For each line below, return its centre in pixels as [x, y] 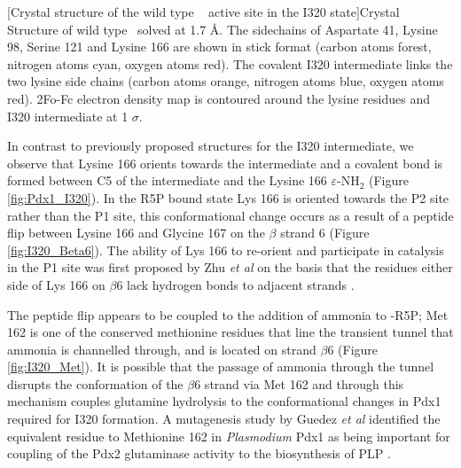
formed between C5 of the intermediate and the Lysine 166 [167, 180]
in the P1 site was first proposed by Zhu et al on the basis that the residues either [230, 267]
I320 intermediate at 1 [68, 116]
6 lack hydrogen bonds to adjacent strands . [235, 284]
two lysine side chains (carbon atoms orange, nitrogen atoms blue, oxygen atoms [226, 81]
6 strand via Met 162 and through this [299, 383]
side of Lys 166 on [56, 284]
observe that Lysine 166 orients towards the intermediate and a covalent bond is [225, 163]
